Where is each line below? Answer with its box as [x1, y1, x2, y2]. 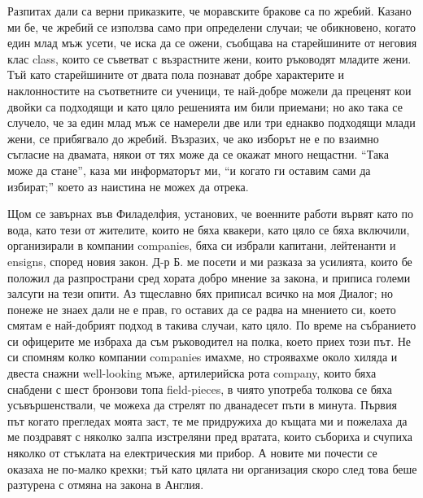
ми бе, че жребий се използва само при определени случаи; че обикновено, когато [7, 18, 416, 35]
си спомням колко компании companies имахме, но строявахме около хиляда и [7, 348, 398, 365]
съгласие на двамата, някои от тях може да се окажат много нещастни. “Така [7, 146, 389, 163]
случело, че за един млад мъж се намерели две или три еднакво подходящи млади [7, 114, 416, 131]
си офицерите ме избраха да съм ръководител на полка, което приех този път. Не [7, 332, 412, 349]
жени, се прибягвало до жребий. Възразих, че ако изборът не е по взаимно [7, 129, 379, 146]
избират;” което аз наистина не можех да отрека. [7, 177, 249, 194]
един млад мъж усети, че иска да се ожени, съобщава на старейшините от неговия [7, 34, 417, 51]
